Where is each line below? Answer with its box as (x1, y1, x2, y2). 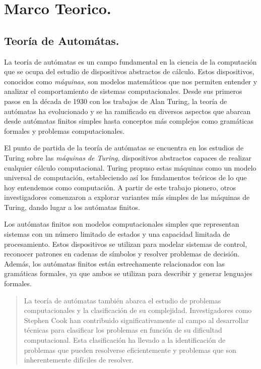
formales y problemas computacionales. (4, 125, 125, 136)
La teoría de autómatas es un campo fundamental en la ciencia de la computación (4, 56, 257, 67)
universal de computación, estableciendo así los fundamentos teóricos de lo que (4, 172, 247, 183)
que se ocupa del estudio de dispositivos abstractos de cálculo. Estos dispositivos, (4, 66, 254, 77)
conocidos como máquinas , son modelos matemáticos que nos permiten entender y (4, 76, 257, 86)
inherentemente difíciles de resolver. (24, 354, 134, 365)
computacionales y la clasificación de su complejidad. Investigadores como (24, 305, 252, 315)
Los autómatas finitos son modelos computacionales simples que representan (4, 219, 239, 229)
